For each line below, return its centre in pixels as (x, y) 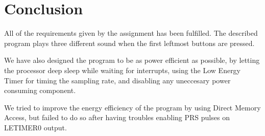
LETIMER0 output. (35, 127)
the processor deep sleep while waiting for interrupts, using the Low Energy (123, 70)
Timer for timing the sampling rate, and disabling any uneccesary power (117, 80)
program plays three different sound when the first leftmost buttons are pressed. (129, 43)
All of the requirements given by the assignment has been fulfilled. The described (131, 33)
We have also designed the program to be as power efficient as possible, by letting (132, 60)
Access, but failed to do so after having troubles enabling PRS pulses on (117, 117)
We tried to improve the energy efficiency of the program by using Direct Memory (132, 107)
